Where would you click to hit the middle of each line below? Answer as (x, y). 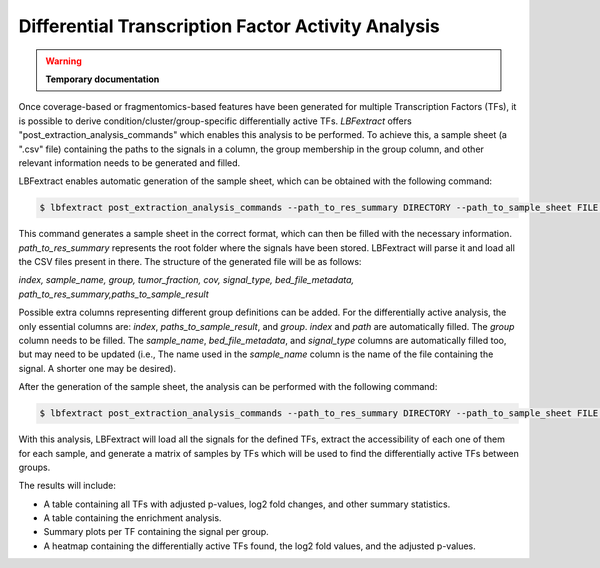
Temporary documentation (102, 79)
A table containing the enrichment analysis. (132, 518)
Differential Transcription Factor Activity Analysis (229, 26)
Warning (63, 61)
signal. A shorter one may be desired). (97, 368)
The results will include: (67, 486)
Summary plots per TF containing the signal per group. (156, 532)
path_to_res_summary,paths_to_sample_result (113, 294)
